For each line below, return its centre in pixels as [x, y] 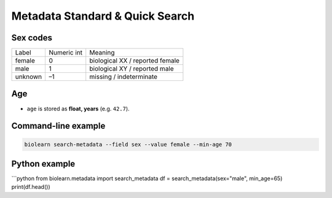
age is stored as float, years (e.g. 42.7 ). [78, 109]
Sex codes [32, 38]
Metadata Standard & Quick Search [103, 16]
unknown [29, 77]
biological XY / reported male [132, 69]
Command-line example [58, 126]
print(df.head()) [31, 187]
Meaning [102, 53]
